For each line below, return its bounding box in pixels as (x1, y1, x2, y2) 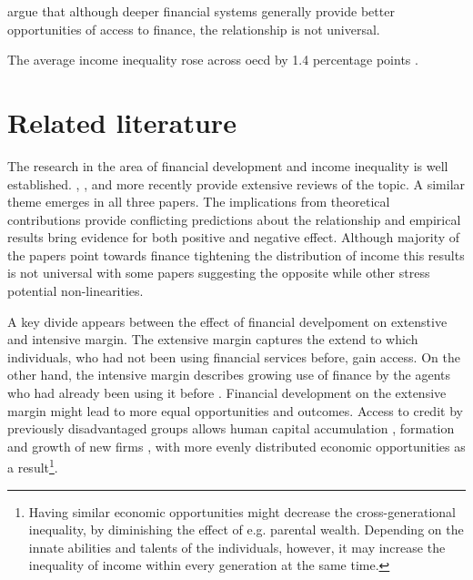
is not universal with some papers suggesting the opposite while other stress (7, 263, 430, 282)
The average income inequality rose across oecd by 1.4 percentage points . (7, 50, 418, 69)
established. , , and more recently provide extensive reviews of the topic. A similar (7, 174, 466, 193)
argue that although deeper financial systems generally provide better (7, 2, 395, 20)
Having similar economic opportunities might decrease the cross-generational (28, 502, 456, 521)
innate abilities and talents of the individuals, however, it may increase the (28, 537, 446, 556)
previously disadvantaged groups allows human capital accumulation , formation (7, 419, 455, 438)
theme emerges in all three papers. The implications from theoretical (7, 192, 390, 211)
